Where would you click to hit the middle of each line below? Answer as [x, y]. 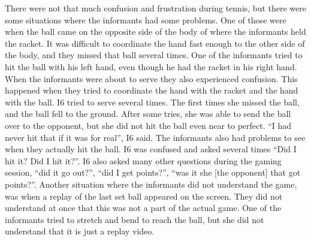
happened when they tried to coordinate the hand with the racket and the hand [152, 90]
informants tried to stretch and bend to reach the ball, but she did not [135, 219]
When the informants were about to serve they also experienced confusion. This [151, 78]
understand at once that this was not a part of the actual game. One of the [143, 208]
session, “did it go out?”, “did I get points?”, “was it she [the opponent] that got [153, 172]
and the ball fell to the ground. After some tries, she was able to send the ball [148, 114]
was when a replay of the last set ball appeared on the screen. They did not [144, 196]
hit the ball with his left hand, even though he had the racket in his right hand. [151, 66]
